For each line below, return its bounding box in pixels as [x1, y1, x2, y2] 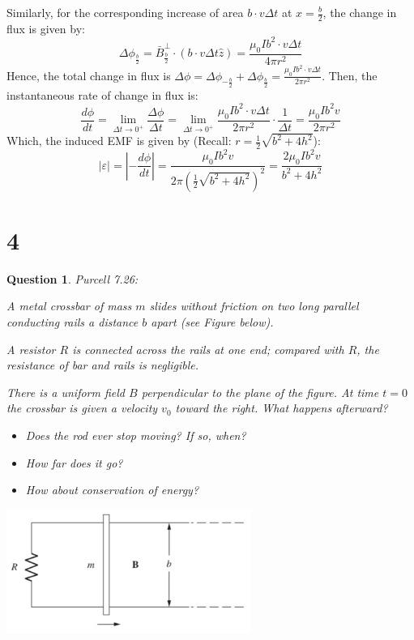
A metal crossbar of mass [6, 297, 132, 314]
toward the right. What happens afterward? [175, 399, 388, 416]
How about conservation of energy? [25, 481, 199, 498]
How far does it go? [25, 454, 123, 471]
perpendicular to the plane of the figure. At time [141, 383, 379, 400]
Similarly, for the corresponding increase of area [6, 4, 244, 20]
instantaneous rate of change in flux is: [6, 86, 198, 103]
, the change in [322, 4, 397, 20]
